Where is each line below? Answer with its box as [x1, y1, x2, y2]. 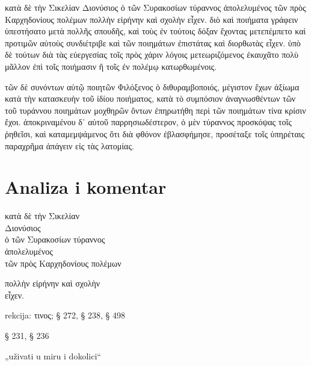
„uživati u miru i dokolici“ [5, 349, 101, 362]
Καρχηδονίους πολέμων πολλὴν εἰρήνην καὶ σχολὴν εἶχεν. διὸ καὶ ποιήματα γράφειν [5, 13, 298, 25]
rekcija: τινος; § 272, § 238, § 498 [5, 309, 125, 321]
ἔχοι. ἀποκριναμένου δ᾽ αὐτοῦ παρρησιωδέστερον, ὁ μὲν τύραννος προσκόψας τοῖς [5, 116, 292, 128]
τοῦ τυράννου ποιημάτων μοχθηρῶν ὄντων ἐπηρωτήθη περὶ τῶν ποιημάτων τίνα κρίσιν [5, 104, 306, 116]
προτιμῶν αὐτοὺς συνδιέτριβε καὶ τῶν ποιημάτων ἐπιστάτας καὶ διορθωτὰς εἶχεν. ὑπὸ [5, 36, 301, 49]
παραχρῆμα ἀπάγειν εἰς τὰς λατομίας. [5, 139, 134, 152]
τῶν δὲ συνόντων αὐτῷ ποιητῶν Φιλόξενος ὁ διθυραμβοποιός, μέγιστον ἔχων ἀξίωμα [5, 80, 300, 93]
